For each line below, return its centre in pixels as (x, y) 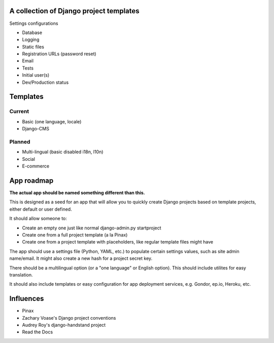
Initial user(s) (36, 75)
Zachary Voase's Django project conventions (69, 318)
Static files (33, 47)
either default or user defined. (41, 209)
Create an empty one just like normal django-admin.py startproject (92, 228)
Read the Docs (38, 332)
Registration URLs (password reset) (59, 54)
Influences (27, 299)
